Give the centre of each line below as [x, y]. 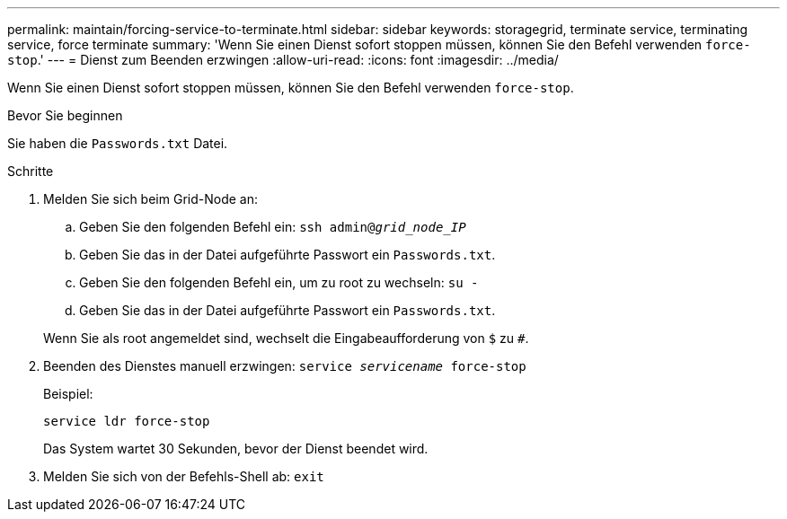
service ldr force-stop [127, 421]
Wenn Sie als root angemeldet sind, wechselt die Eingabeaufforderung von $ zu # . [286, 338]
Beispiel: [68, 394]
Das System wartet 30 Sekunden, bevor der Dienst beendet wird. [236, 449]
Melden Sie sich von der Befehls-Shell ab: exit [184, 476]
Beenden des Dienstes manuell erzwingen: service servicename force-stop [285, 366]
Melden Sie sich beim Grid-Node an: [150, 199]
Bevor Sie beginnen [65, 115]
